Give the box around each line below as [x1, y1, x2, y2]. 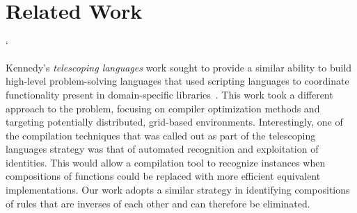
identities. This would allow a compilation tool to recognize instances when [6, 155, 326, 169]
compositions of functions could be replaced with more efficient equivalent [6, 169, 321, 183]
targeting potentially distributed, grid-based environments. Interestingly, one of [6, 114, 343, 129]
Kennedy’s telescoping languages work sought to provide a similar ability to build [6, 60, 352, 74]
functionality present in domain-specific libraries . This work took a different [6, 87, 333, 101]
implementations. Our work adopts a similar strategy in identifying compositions [6, 182, 350, 197]
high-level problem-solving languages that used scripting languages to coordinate [6, 74, 349, 88]
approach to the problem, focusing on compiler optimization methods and [6, 101, 320, 115]
